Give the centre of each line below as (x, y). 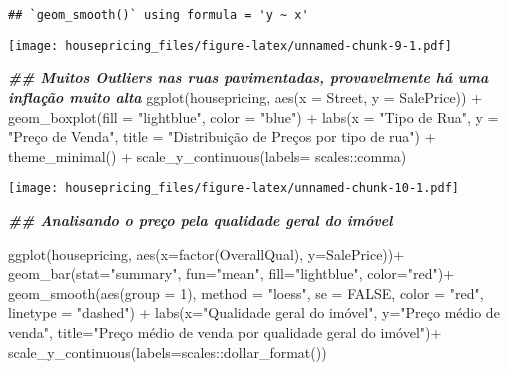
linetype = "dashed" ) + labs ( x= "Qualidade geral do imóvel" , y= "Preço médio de (254, 312)
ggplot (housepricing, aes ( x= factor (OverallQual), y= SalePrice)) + (206, 253)
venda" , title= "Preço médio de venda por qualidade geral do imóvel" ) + (225, 331)
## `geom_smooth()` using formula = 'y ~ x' (158, 15)
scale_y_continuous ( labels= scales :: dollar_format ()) (167, 351)
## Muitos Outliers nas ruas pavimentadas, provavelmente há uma (248, 77)
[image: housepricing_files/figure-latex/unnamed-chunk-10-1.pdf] (234, 188)
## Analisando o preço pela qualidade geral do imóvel (200, 219)
